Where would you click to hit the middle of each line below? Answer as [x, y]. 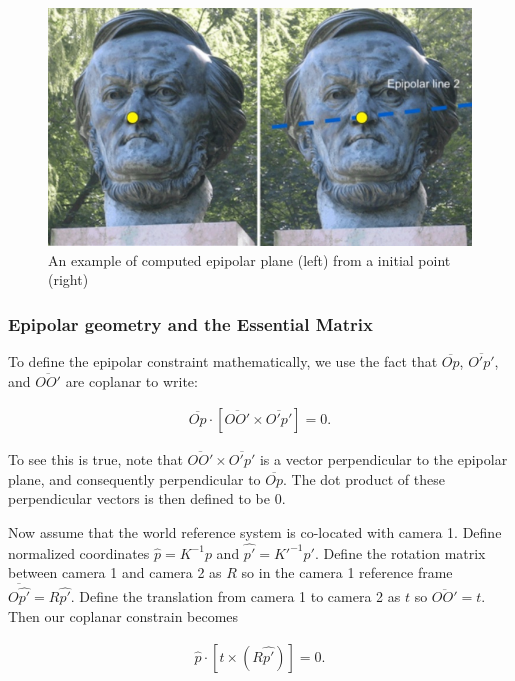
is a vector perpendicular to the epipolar [383, 459]
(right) [68, 279]
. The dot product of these [363, 478]
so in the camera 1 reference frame [347, 572]
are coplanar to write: [131, 380]
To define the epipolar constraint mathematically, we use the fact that [223, 360]
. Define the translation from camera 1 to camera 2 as [235, 596]
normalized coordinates [79, 552]
